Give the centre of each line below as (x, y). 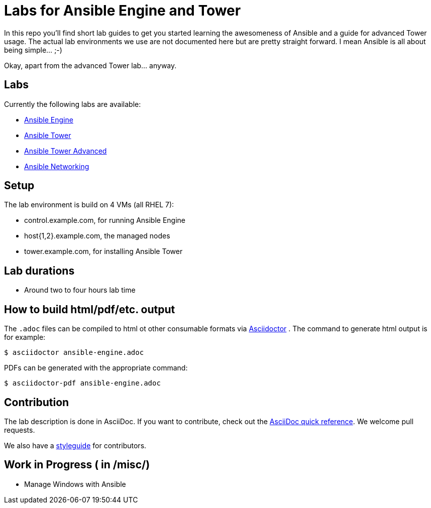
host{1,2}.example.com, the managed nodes (97, 236)
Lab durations (39, 271)
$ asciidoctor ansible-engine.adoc (74, 353)
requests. (20, 430)
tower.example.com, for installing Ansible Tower (103, 251)
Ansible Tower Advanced (66, 151)
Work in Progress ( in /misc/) (77, 465)
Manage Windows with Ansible (75, 484)
